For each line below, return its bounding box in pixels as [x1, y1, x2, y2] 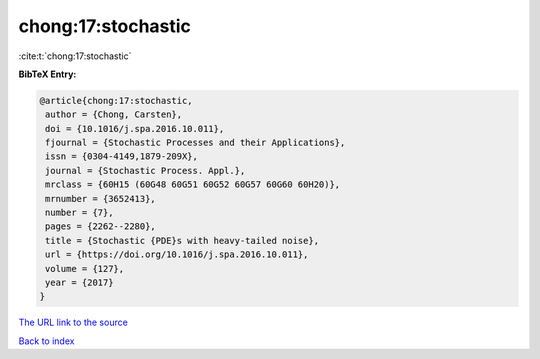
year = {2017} [45, 277, 114, 288]
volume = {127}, [45, 263, 125, 274]
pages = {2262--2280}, [45, 221, 157, 232]
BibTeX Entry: [18, 68, 77, 80]
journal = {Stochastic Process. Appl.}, [45, 165, 246, 176]
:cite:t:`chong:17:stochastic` [18, 50, 132, 62]
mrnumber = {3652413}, [45, 193, 157, 204]
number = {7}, [45, 207, 114, 219]
